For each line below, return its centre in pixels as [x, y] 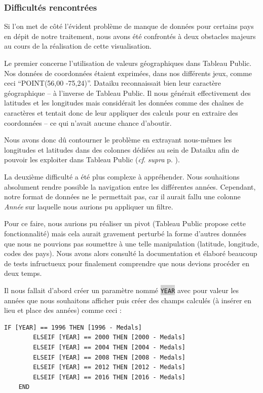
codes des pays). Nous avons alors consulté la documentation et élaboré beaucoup [131, 253]
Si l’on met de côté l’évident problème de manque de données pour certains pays [129, 26]
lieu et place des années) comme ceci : [63, 310]
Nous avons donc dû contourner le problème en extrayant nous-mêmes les [118, 140]
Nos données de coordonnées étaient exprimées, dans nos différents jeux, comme [128, 73]
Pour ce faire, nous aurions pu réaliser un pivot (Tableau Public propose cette [125, 223]
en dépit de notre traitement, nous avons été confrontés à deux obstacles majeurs [130, 36]
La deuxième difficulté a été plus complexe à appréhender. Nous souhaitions [122, 176]
